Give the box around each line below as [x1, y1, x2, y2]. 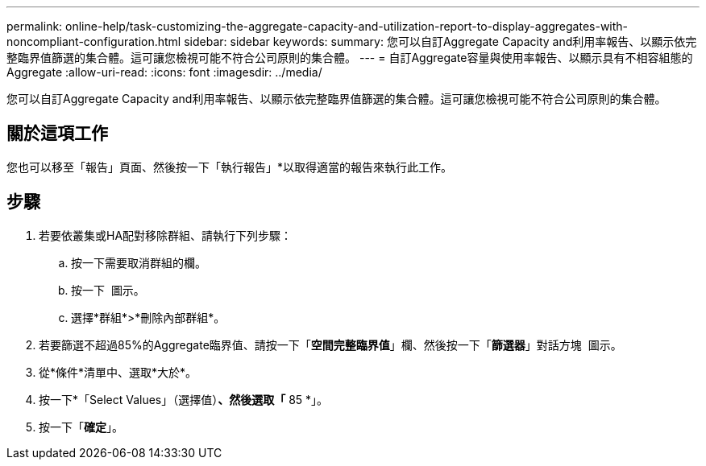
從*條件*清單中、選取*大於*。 [39, 365, 197, 379]
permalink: [6, 19, 63, 33]
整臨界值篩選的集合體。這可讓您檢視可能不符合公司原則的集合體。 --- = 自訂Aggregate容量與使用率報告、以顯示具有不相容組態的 [6, 51, 693, 64]
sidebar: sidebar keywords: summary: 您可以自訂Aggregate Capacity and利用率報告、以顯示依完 [184, 35, 697, 48]
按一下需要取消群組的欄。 [71, 255, 206, 270]
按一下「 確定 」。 [39, 419, 123, 434]
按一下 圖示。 [71, 282, 145, 297]
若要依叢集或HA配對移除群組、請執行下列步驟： [39, 228, 293, 242]
